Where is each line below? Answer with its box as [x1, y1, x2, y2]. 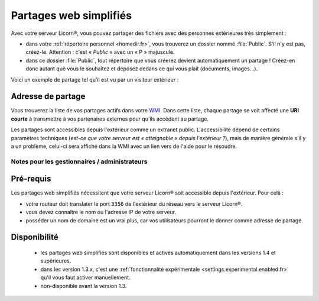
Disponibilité [11, 232, 58, 242]
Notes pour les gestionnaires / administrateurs [11, 157, 148, 166]
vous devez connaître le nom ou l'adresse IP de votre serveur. [25, 209, 177, 216]
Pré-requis [11, 174, 51, 184]
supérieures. [40, 257, 71, 264]
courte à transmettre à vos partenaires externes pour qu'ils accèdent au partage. [11, 115, 209, 122]
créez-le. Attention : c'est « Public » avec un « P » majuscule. [25, 48, 175, 56]
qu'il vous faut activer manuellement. [40, 274, 131, 281]
